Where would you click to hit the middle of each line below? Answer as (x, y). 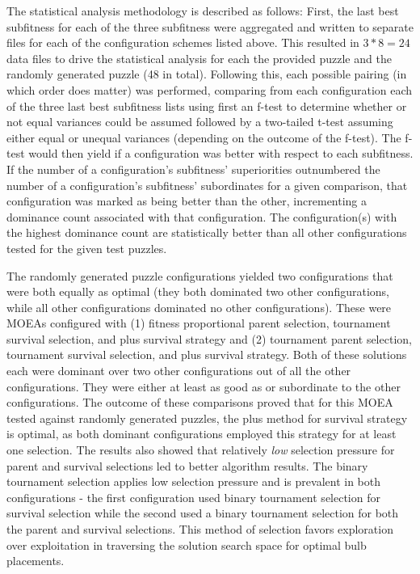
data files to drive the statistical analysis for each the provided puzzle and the (199, 58)
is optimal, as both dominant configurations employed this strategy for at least (202, 434)
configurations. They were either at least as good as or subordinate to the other (204, 386)
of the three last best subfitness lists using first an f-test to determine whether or (207, 106)
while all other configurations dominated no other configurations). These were (199, 307)
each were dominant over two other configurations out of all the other (179, 371)
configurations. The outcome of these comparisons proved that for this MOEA (200, 402)
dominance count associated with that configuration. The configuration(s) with (202, 216)
